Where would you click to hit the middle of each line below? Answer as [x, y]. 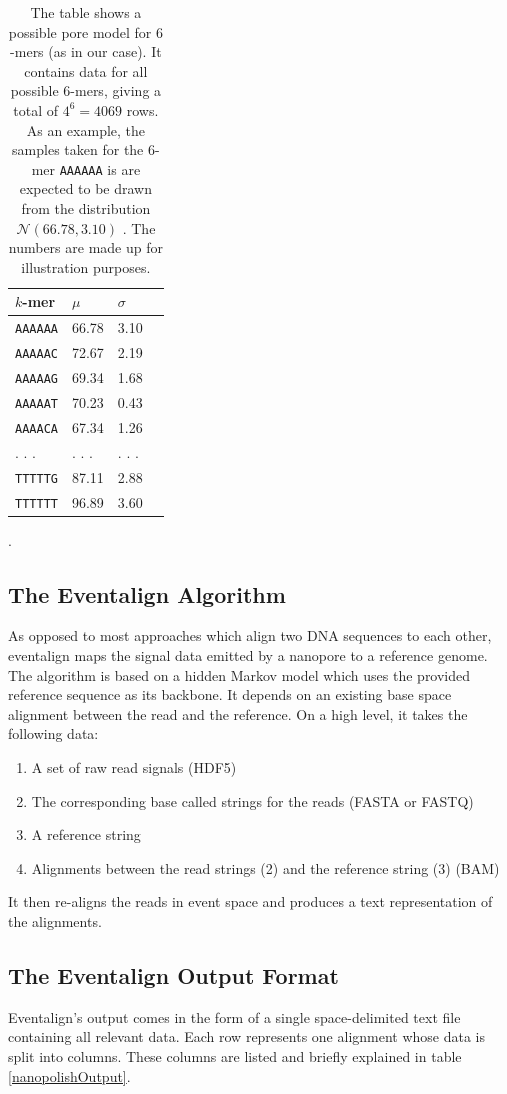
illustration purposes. [86, 266]
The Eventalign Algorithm [147, 593]
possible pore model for [80, 31]
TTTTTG [36, 478]
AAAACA [36, 428]
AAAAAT [36, 403]
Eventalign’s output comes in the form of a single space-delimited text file [234, 1016]
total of [36, 109]
